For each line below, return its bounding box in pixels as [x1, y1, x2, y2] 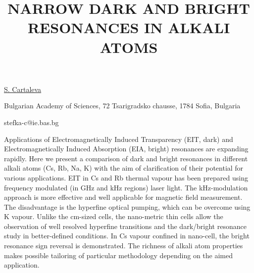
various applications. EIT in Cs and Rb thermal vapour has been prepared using [4, 172, 248, 182]
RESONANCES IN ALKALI [27, 17, 230, 38]
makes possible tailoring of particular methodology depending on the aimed [4, 250, 233, 260]
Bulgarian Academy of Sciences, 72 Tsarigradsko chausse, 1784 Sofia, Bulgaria [4, 100, 241, 111]
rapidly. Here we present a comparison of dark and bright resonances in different [4, 153, 248, 163]
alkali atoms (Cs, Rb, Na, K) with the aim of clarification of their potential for [4, 163, 244, 173]
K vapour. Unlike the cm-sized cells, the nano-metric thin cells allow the [4, 211, 223, 222]
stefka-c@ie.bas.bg [4, 117, 59, 127]
